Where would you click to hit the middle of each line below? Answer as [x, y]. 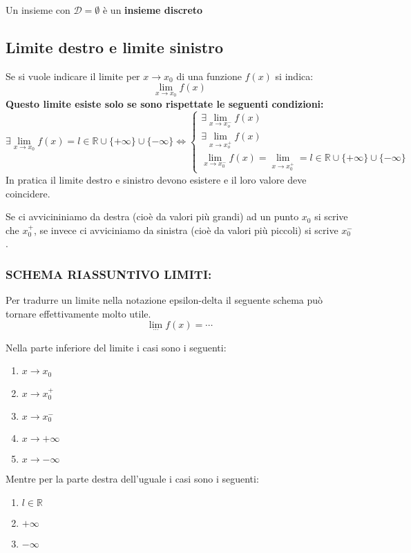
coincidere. [28, 193]
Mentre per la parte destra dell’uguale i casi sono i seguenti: [132, 479]
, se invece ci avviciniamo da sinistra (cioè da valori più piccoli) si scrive [186, 230]
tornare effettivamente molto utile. [78, 313]
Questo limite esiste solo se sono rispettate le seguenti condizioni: [165, 104]
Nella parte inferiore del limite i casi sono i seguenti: [116, 347]
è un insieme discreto [153, 10]
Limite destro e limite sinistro [115, 47]
